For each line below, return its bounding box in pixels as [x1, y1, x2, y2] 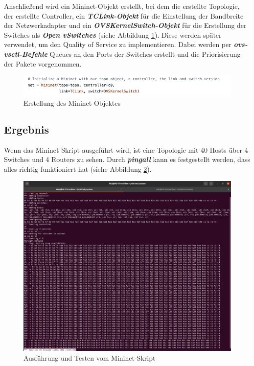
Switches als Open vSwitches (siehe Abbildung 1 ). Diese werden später [4, 29, 222, 40]
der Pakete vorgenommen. [4, 58, 82, 69]
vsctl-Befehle [4, 48, 47, 59]
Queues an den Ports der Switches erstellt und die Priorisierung [49, 48, 241, 59]
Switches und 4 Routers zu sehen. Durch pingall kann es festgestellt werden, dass [4, 154, 250, 164]
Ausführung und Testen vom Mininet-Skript [23, 352, 156, 363]
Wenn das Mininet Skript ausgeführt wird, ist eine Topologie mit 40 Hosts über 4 [4, 144, 248, 155]
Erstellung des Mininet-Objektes [23, 98, 121, 108]
